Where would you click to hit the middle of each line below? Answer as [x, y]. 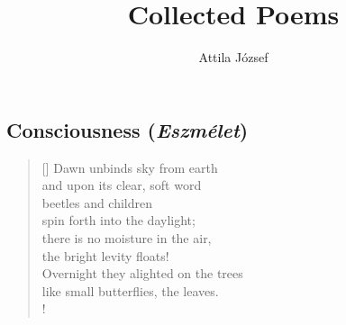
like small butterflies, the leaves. [130, 290]
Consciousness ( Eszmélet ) [127, 129]
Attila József [233, 57]
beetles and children [97, 202]
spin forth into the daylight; [118, 220]
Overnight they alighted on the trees [142, 273]
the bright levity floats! [105, 255]
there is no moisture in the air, [127, 237]
